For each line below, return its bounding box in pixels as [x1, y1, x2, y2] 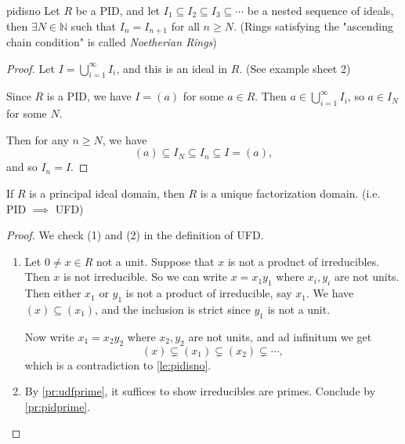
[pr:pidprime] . [24, 398, 91, 414]
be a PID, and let [75, 2, 161, 18]
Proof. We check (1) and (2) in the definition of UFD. [6, 227, 264, 243]
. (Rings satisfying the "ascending [233, 17, 393, 34]
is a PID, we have [46, 88, 132, 104]
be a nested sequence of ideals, [247, 2, 394, 18]
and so [6, 158, 38, 175]
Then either [24, 285, 81, 301]
